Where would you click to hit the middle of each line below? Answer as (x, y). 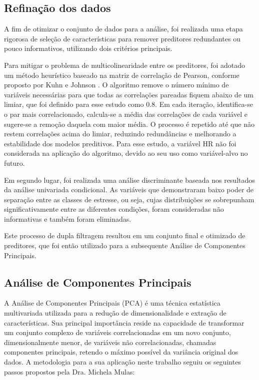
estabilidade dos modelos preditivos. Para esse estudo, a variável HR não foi (120, 143)
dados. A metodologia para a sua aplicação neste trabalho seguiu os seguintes (122, 362)
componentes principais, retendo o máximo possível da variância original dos (121, 352)
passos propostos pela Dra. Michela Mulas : (69, 371)
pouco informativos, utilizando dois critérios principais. (88, 48)
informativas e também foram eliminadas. (68, 218)
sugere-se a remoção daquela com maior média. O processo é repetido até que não (129, 124)
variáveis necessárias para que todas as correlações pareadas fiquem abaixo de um (129, 94)
